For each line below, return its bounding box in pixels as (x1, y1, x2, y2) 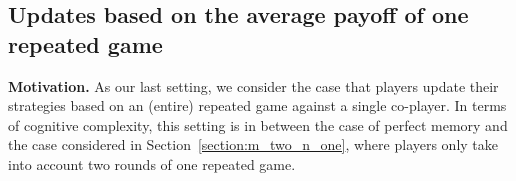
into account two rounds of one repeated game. (8, 153, 296, 174)
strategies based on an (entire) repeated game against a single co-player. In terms (8, 95, 507, 116)
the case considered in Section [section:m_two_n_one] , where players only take (8, 134, 499, 155)
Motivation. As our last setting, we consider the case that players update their (8, 75, 499, 96)
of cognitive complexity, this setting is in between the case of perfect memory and (8, 114, 508, 135)
